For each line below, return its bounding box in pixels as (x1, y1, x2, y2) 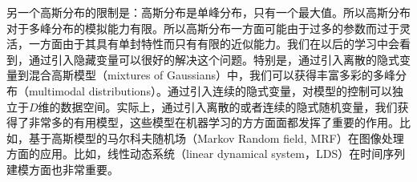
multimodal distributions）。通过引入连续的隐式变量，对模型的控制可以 (28, 82, 392, 99)
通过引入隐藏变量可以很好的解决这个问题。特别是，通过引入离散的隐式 (28, 51, 399, 67)
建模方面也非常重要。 (6, 160, 119, 177)
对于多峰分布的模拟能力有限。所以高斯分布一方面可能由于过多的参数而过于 (6, 19, 399, 36)
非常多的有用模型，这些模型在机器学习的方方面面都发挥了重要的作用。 (28, 114, 399, 131)
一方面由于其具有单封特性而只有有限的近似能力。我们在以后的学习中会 (28, 35, 399, 52)
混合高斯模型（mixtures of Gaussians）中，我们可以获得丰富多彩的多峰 (28, 67, 395, 83)
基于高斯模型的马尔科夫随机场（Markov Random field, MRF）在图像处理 (28, 129, 404, 146)
